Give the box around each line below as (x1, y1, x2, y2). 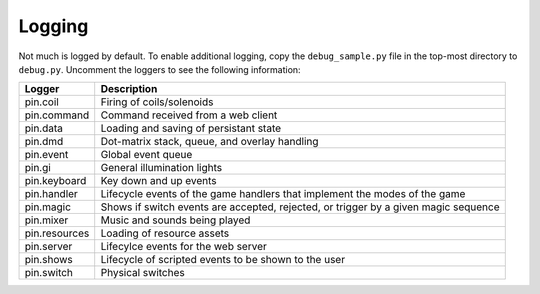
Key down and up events (100, 174, 217, 188)
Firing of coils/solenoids (100, 95, 214, 109)
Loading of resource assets (100, 226, 230, 240)
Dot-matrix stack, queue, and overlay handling (100, 135, 319, 149)
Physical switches (100, 266, 185, 280)
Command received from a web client (100, 108, 278, 122)
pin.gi (24, 161, 52, 175)
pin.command (24, 108, 90, 122)
